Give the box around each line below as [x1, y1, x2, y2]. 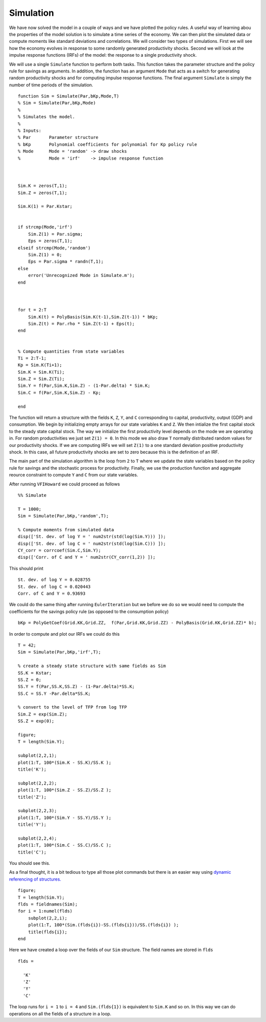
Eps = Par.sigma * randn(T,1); [28, 259, 104, 265]
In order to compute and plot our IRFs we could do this [9, 631, 120, 637]
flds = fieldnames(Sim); [18, 902, 78, 907]
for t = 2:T [18, 307, 47, 313]
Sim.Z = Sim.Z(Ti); [18, 376, 65, 382]
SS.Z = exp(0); [18, 718, 55, 724]
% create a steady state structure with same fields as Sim [18, 663, 166, 669]
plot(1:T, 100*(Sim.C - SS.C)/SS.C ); [18, 843, 112, 848]
